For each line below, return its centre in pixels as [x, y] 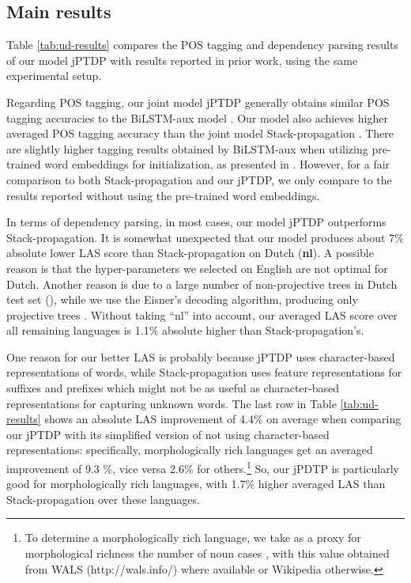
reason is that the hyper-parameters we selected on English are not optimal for [197, 268]
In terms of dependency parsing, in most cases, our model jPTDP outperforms [196, 222]
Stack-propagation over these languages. [103, 499]
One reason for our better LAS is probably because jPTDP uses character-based [201, 356]
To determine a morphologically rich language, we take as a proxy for [193, 538]
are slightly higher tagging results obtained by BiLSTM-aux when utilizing [187, 148]
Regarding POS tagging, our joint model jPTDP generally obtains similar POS [198, 102]
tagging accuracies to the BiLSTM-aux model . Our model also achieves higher [197, 117]
